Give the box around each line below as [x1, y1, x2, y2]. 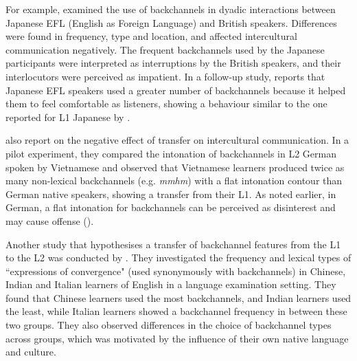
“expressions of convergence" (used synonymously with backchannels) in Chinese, [5, 263, 346, 278]
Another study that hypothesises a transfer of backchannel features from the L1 [5, 237, 341, 251]
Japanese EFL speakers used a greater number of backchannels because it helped [5, 83, 346, 97]
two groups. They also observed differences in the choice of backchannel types [5, 318, 332, 332]
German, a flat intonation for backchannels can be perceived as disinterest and [5, 200, 336, 215]
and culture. [5, 344, 56, 359]
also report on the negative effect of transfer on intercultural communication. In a [5, 133, 349, 147]
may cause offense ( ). [5, 213, 94, 228]
